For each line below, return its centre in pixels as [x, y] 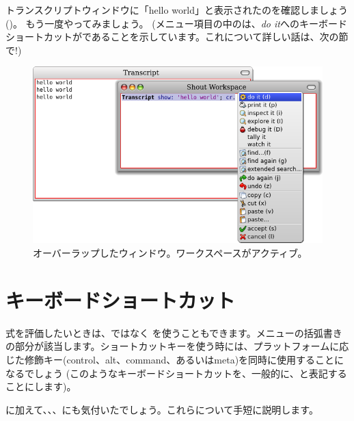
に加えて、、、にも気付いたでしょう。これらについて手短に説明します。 [162, 409]
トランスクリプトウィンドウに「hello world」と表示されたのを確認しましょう [177, 10]
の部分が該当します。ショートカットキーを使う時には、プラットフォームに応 [177, 346]
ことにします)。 [41, 386]
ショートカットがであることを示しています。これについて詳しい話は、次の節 [177, 37]
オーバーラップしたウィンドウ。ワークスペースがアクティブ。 [170, 253]
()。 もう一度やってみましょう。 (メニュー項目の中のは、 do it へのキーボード [176, 23]
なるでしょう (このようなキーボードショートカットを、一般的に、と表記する [176, 373]
